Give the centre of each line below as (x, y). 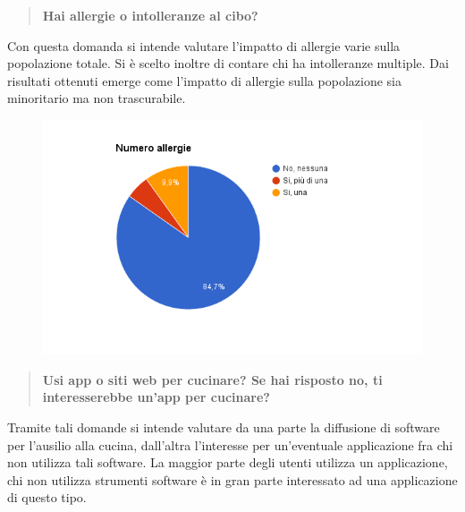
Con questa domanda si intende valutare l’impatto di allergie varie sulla (204, 45)
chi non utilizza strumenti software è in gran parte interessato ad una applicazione (232, 479)
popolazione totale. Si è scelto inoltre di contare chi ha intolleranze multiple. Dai (228, 63)
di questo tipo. (47, 497)
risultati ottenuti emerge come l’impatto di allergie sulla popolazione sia (204, 80)
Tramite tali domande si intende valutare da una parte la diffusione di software (224, 427)
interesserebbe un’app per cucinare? (156, 397)
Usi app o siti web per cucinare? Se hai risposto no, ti (212, 379)
